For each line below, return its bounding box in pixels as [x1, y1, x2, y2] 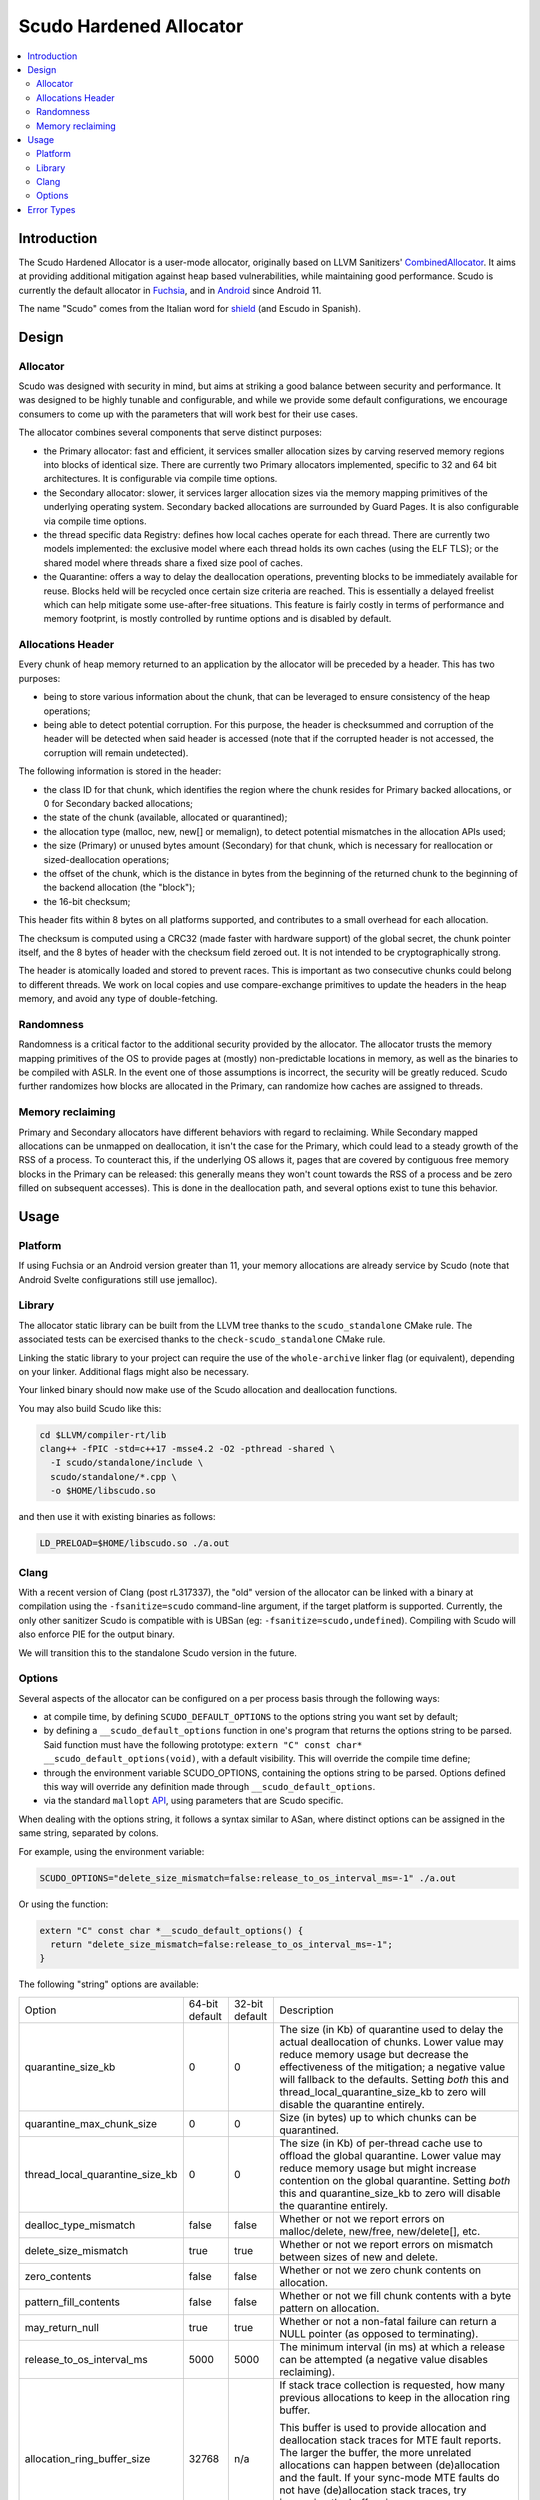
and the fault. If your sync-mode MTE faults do [279, 2470, 500, 2484]
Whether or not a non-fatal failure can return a [279, 2314, 497, 2328]
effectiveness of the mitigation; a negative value [279, 2060, 506, 2074]
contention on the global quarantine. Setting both [279, 2173, 511, 2187]
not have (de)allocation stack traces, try [279, 2483, 467, 2497]
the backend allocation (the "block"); [43, 881, 195, 894]
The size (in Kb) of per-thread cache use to [279, 2136, 484, 2150]
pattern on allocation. [279, 2301, 380, 2315]
